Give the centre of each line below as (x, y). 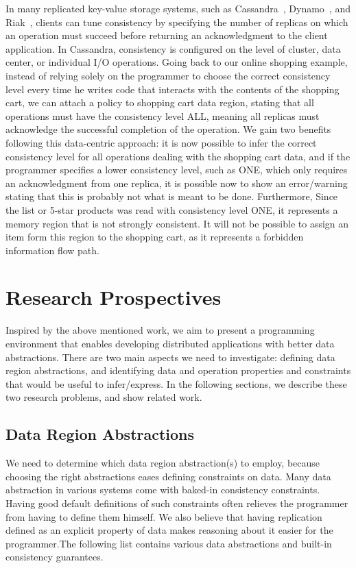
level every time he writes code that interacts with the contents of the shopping (173, 89)
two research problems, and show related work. (104, 397)
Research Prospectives (114, 297)
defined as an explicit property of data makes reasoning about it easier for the (169, 530)
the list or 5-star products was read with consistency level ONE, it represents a (172, 209)
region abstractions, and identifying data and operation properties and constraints (178, 370)
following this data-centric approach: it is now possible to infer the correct (161, 142)
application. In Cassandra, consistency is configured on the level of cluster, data (173, 48)
